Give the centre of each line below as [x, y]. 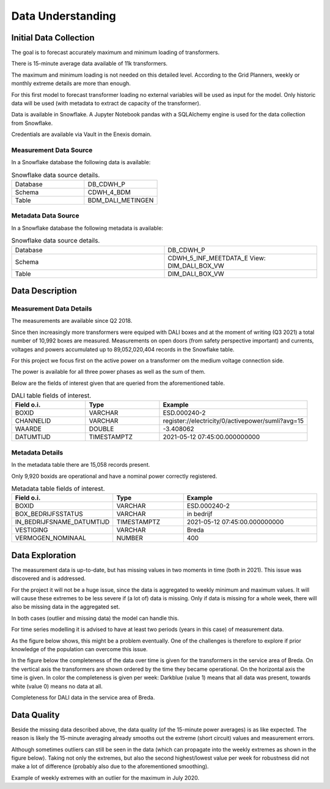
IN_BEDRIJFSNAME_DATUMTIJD [62, 522]
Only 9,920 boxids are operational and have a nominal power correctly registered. [114, 476]
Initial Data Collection [53, 38]
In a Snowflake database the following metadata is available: [87, 228]
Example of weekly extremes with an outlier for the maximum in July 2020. [105, 777]
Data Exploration [44, 555]
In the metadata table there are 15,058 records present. [81, 465]
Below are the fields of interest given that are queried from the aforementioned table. [118, 383]
